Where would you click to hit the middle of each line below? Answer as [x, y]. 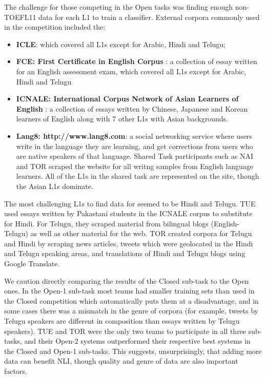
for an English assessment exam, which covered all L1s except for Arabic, [131, 71]
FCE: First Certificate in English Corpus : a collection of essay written [137, 61]
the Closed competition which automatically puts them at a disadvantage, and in [131, 300]
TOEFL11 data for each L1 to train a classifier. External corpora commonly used [132, 17]
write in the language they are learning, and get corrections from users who [135, 146]
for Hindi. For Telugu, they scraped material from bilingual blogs [106, 223]
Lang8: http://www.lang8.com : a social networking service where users [134, 135]
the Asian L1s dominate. [55, 186]
